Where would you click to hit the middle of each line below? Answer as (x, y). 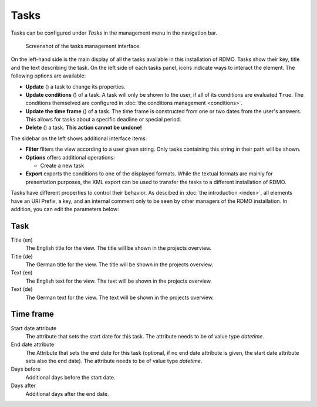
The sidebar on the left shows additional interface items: (79, 138)
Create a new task (62, 166)
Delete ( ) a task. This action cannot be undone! (84, 128)
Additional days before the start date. (70, 377)
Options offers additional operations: (70, 157)
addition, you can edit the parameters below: (65, 209)
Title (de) (22, 256)
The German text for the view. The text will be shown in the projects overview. (120, 297)
